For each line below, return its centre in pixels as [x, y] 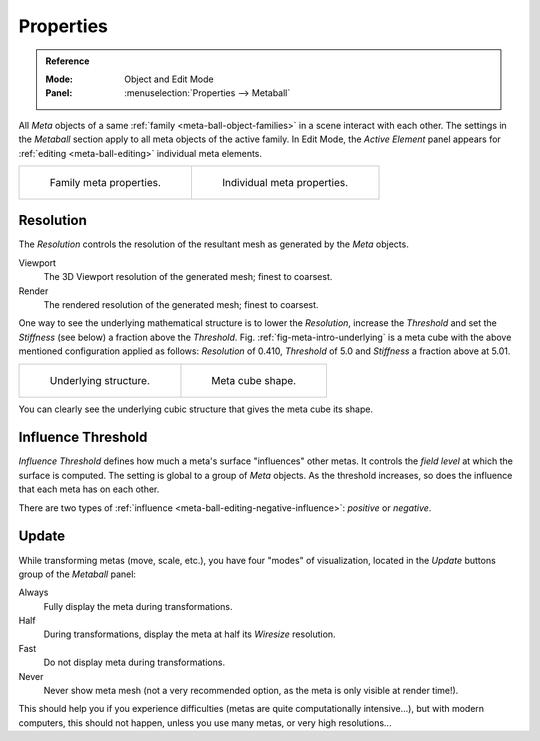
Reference [67, 61]
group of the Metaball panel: [77, 574]
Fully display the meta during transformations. [138, 606]
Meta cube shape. [254, 380]
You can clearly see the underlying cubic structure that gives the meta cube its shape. [196, 409]
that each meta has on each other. [89, 489]
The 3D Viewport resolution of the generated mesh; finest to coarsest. [188, 277]
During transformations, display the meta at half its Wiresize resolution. [189, 634]
